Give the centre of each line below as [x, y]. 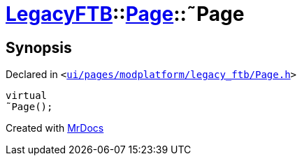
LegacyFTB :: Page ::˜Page [125, 14]
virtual [27, 96]
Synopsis [39, 47]
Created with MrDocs [55, 128]
